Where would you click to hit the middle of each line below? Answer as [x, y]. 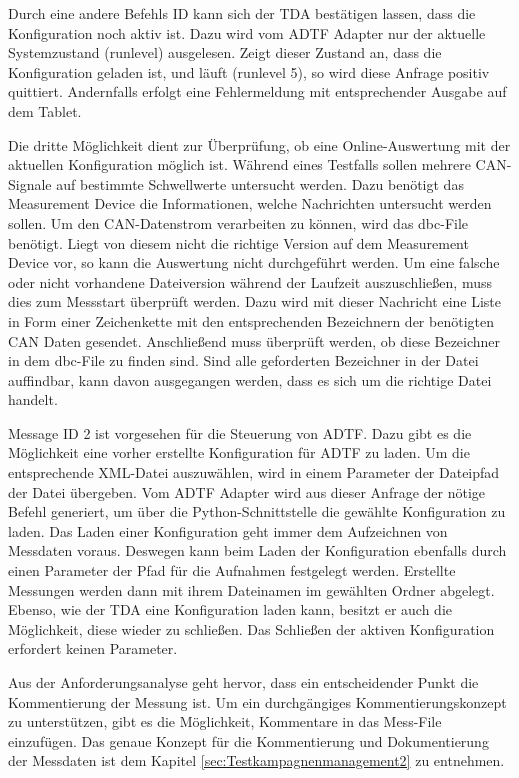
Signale [30, 183]
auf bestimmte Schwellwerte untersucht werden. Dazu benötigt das [260, 183]
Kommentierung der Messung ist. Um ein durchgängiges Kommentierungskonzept [257, 701]
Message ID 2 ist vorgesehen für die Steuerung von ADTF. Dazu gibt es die [240, 432]
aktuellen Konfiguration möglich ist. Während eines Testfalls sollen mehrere [239, 164]
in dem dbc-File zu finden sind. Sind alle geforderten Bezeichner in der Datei [243, 360]
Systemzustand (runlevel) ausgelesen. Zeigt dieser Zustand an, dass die [225, 52]
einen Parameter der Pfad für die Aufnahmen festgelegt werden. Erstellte [232, 570]
